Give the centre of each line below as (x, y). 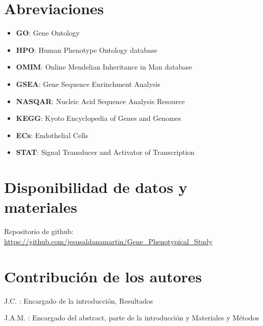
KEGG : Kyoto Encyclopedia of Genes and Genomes (98, 118)
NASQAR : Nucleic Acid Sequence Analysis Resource (100, 101)
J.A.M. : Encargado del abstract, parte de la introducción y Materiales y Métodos (132, 318)
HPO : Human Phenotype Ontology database (87, 50)
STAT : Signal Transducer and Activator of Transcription (105, 152)
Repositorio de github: (39, 231)
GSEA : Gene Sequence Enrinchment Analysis (88, 84)
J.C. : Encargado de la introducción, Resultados (79, 300)
